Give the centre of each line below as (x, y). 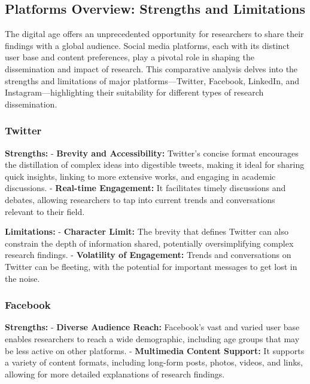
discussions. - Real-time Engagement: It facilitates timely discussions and (145, 188)
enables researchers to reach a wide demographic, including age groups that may (152, 338)
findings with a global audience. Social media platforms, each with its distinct (147, 45)
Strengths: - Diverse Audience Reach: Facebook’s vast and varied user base (152, 327)
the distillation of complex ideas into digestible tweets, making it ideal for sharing (155, 165)
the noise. (22, 278)
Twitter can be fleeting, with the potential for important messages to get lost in (151, 266)
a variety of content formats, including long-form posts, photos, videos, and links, (154, 362)
